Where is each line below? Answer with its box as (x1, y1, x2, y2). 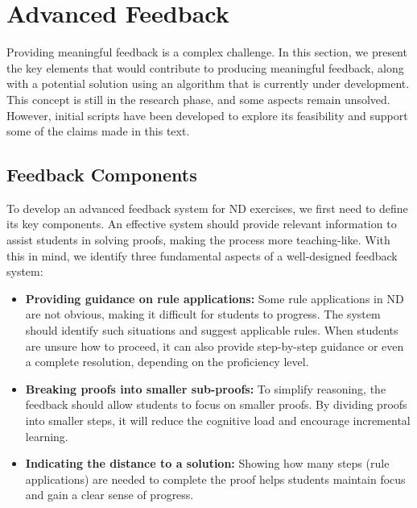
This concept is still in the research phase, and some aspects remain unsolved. (6, 90, 390, 107)
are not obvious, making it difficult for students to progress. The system (25, 306, 381, 323)
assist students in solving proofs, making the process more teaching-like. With (6, 231, 390, 248)
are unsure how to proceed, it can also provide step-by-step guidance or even (25, 337, 404, 354)
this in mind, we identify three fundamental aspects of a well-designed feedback (6, 247, 398, 264)
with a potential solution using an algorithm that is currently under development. (6, 75, 410, 92)
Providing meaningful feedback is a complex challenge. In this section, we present (6, 44, 407, 60)
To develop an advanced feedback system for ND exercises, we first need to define (6, 199, 408, 216)
